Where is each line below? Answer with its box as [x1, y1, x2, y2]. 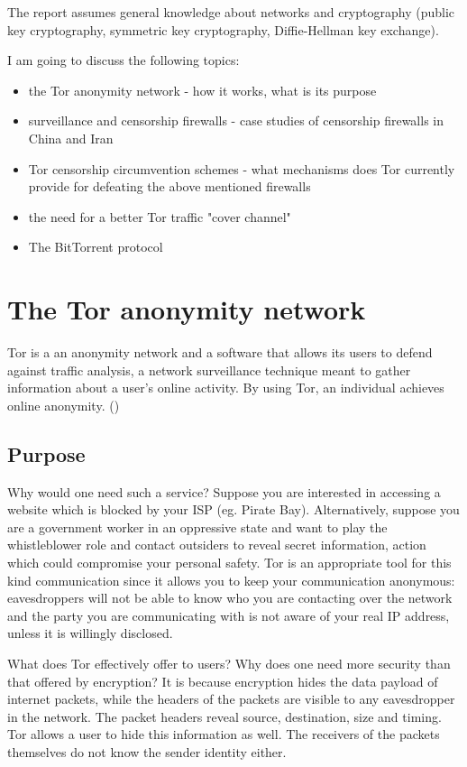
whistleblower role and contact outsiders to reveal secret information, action [7, 535, 426, 554]
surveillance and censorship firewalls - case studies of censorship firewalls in [28, 111, 444, 130]
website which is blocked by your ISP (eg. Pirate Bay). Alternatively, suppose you [7, 500, 460, 519]
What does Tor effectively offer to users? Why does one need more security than [7, 653, 451, 672]
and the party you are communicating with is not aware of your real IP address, [7, 605, 450, 624]
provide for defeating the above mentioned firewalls [28, 177, 311, 196]
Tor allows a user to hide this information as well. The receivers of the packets [7, 725, 440, 744]
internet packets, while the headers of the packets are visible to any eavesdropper [7, 689, 455, 708]
